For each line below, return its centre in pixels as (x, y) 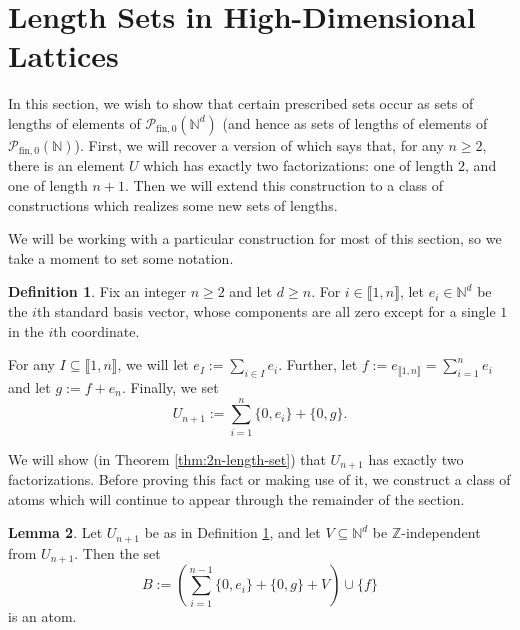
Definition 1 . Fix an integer (97, 291)
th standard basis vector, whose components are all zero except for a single (266, 310)
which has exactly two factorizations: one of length (298, 165)
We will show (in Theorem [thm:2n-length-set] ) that (167, 458)
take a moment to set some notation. (121, 257)
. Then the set (117, 552)
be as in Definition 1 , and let (232, 532)
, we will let (153, 364)
